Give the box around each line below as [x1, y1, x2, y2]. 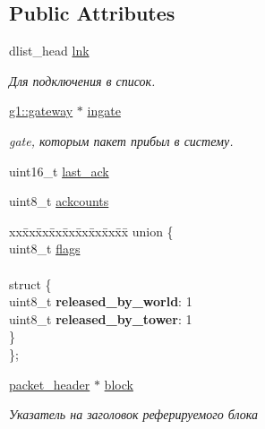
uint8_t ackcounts [9, 192, 109, 210]
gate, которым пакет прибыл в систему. [9, 131, 234, 150]
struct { [9, 274, 52, 293]
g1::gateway [9, 101, 73, 120]
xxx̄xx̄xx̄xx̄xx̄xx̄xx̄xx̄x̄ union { [9, 221, 174, 240]
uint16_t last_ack [9, 161, 109, 180]
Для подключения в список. [9, 71, 156, 90]
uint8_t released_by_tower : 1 [9, 309, 192, 328]
